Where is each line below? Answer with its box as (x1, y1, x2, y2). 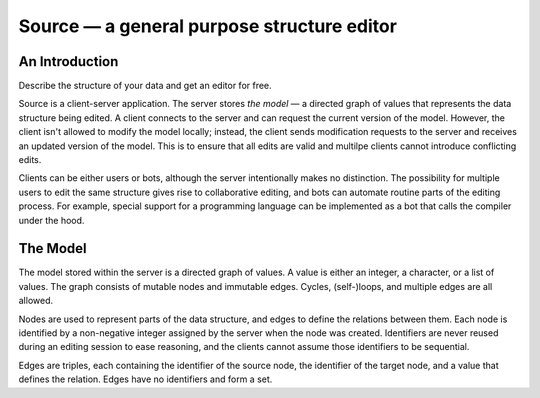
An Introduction (18, 53, 119, 70)
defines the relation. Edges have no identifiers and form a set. (18, 373, 273, 385)
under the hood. (18, 214, 85, 226)
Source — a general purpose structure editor (18, 15, 397, 37)
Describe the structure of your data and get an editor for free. (18, 80, 272, 92)
